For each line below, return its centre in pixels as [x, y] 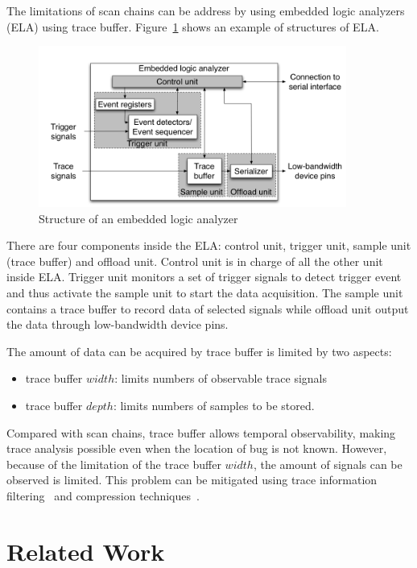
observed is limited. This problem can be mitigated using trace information [192, 480]
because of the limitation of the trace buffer [114, 464]
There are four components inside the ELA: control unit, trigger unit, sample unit [209, 245]
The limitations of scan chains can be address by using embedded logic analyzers [206, 10]
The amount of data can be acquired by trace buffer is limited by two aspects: [199, 351]
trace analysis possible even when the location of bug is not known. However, [197, 448]
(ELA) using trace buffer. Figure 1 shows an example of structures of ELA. [193, 26]
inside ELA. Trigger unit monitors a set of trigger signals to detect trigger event [204, 277]
